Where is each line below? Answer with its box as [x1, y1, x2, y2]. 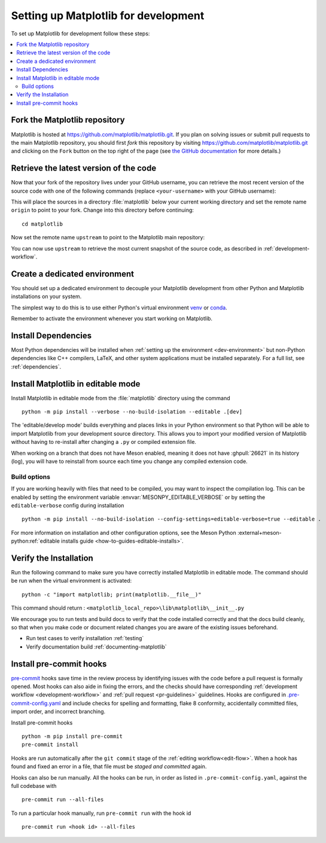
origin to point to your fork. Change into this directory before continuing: [11, 206, 194, 214]
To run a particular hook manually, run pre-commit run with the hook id [11, 809, 191, 817]
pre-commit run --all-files [22, 796, 104, 803]
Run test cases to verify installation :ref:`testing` [26, 635, 144, 642]
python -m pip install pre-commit [22, 733, 123, 739]
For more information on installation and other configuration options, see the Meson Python [11, 529, 236, 536]
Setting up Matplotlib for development [11, 9, 205, 22]
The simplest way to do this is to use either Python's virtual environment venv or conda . [11, 304, 227, 311]
